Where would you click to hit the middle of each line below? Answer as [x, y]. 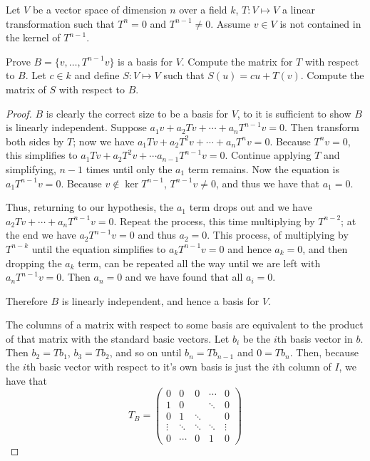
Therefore [27, 300]
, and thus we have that [267, 183]
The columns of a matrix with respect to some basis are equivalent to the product [185, 325]
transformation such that [60, 23]
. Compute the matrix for [237, 61]
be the [257, 338]
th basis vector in [315, 338]
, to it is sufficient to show [294, 113]
